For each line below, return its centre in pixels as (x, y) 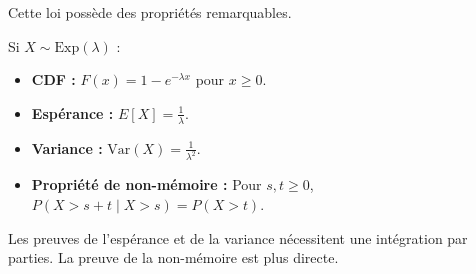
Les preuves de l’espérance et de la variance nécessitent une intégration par (238, 237)
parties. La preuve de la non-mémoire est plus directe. (173, 257)
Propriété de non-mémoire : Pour (146, 184)
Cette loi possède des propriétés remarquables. (150, 12)
